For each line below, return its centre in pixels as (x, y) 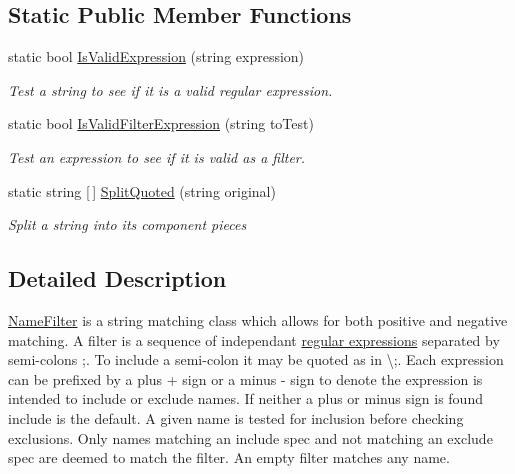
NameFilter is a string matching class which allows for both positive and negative (258, 319)
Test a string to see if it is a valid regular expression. (170, 89)
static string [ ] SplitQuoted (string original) (142, 190)
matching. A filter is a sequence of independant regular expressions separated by (254, 339)
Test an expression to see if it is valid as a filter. (157, 156)
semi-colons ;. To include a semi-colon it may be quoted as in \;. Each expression (256, 359)
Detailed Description (117, 278)
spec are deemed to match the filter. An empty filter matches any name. (229, 457)
